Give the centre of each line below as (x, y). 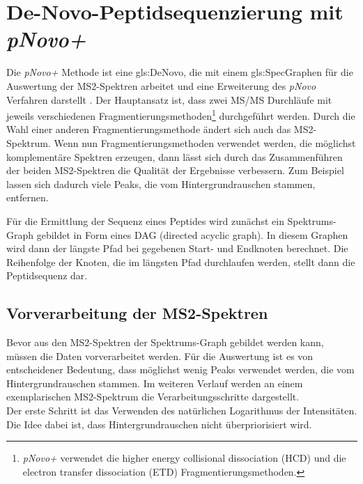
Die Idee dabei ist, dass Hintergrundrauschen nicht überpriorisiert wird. (159, 424)
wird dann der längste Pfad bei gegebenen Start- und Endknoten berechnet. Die (177, 248)
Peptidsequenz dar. (47, 275)
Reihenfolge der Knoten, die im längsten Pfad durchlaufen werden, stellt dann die (181, 261)
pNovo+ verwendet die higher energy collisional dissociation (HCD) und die (184, 458)
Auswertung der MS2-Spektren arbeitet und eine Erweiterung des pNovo (161, 85)
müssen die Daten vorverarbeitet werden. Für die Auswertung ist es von (160, 356)
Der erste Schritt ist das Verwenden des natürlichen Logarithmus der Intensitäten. (182, 411)
